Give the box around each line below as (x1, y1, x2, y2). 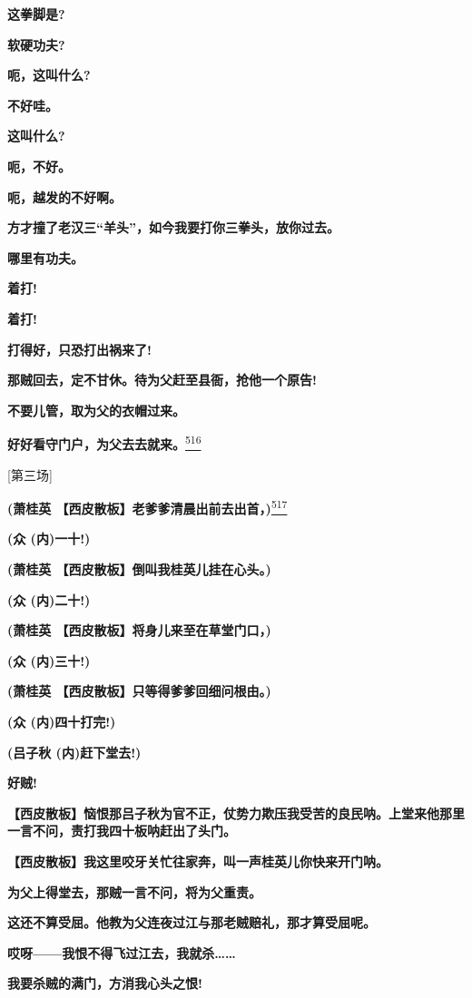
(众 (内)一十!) (7, 529, 91, 548)
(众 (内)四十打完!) (7, 711, 116, 730)
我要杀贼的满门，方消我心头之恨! (7, 974, 202, 993)
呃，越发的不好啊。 (7, 187, 122, 206)
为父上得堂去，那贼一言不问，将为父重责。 (7, 882, 261, 901)
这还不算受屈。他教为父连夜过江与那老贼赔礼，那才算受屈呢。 (7, 913, 376, 932)
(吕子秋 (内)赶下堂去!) (7, 742, 142, 761)
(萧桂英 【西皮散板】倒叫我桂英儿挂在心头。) (7, 560, 271, 578)
